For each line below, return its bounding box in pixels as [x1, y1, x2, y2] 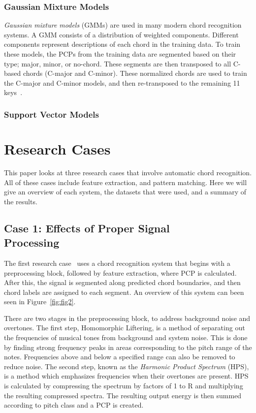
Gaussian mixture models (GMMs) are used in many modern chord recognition [4, 20, 242, 30]
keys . [4, 87, 23, 97]
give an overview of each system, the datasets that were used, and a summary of [4, 187, 247, 197]
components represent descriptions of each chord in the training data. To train [4, 39, 241, 49]
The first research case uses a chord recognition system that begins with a [4, 257, 230, 268]
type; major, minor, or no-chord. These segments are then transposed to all [4, 58, 231, 68]
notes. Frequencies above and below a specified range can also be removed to [4, 351, 235, 362]
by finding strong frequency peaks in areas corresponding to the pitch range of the [4, 342, 252, 352]
